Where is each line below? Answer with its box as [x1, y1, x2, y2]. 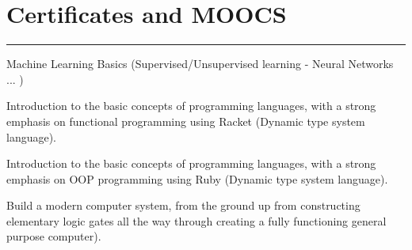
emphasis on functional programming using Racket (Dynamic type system [6, 112, 365, 129]
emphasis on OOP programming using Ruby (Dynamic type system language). [6, 170, 388, 187]
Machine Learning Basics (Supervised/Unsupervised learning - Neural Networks [6, 55, 394, 72]
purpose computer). [6, 228, 101, 244]
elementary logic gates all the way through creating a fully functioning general [6, 212, 387, 229]
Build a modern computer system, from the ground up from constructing [6, 197, 360, 214]
